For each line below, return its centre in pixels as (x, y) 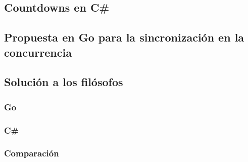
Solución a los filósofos (64, 82)
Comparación (32, 153)
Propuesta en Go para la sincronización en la (124, 37)
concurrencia (38, 52)
